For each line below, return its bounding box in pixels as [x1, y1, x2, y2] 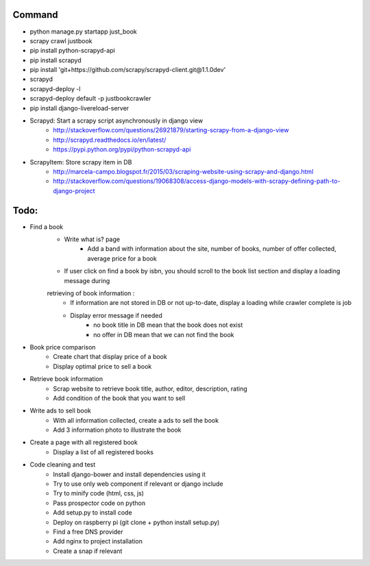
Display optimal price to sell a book [53, 362, 152, 370]
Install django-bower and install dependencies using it [53, 470, 206, 478]
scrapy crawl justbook [29, 36, 92, 45]
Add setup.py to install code [53, 508, 133, 517]
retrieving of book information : [47, 289, 135, 297]
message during [64, 276, 110, 284]
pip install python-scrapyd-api [29, 47, 116, 55]
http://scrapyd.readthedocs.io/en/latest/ [53, 136, 166, 144]
